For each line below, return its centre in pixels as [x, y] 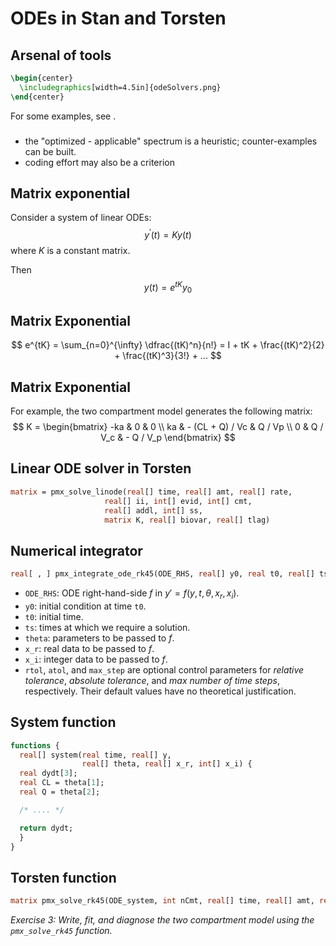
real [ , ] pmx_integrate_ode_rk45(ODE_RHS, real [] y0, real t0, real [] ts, [171, 574]
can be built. [50, 151]
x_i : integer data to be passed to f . [96, 659]
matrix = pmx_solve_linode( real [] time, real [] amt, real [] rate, [151, 492]
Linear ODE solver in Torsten [101, 468]
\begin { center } [42, 78]
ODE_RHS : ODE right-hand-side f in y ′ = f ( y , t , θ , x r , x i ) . [132, 594]
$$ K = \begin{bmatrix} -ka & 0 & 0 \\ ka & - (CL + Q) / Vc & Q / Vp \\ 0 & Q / [168, 427]
